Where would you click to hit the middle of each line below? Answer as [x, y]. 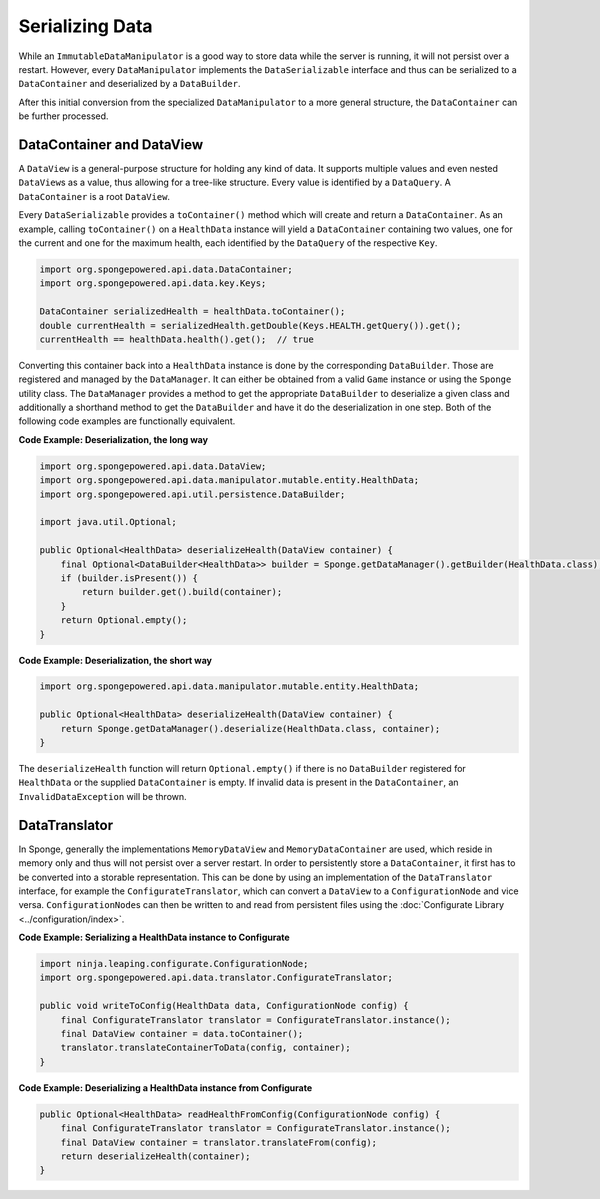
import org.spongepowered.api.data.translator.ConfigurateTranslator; [216, 978]
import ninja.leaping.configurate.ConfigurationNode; [174, 964]
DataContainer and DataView [111, 144]
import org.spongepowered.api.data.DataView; [153, 466]
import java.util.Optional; [108, 522]
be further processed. [63, 116]
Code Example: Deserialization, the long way [113, 439]
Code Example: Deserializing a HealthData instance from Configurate [165, 1087]
